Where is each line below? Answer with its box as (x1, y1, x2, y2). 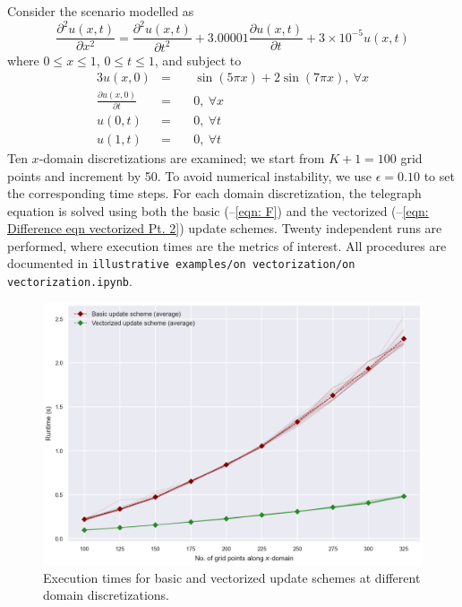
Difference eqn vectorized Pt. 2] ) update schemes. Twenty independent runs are (7, 219, 442, 238)
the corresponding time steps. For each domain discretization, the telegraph (7, 184, 422, 203)
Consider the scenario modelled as (7, 2, 194, 20)
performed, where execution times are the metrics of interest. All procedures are (7, 236, 447, 255)
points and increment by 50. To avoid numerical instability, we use (7, 166, 372, 185)
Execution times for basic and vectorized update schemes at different (43, 568, 421, 586)
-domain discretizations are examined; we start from (38, 148, 325, 167)
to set (423, 166, 455, 185)
